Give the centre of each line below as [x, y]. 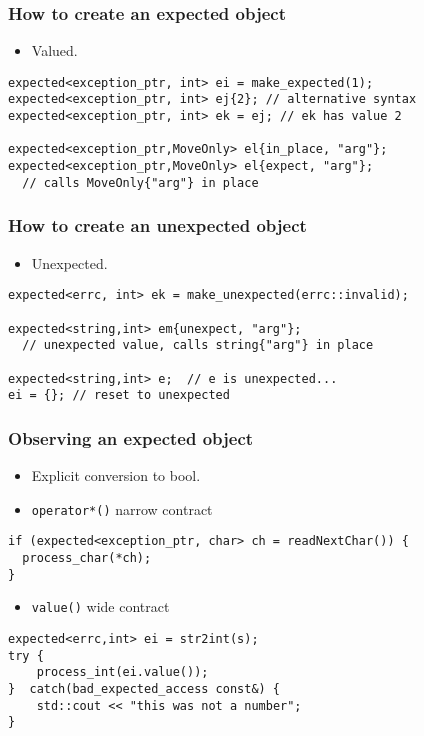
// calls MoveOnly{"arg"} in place [140, 182]
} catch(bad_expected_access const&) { [144, 688]
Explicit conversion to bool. [116, 475]
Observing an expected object [131, 437]
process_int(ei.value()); [122, 672]
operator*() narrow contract [122, 508]
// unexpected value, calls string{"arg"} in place [198, 345]
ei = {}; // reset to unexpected [119, 395]
